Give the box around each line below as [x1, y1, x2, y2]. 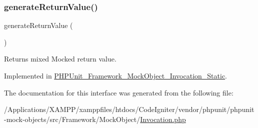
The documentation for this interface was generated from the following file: [4, 87, 233, 97]
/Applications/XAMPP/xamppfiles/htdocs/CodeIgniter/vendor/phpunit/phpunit [4, 104, 254, 114]
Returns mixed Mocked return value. [4, 53, 116, 64]
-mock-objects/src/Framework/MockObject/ [4, 113, 140, 124]
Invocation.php [140, 113, 186, 124]
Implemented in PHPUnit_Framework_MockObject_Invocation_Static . [4, 70, 227, 80]
